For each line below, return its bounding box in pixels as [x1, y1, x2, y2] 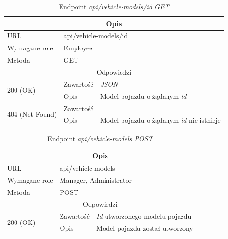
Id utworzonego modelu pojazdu [96, 211, 192, 221]
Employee [63, 43, 92, 53]
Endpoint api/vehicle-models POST [47, 133, 153, 143]
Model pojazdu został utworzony [96, 223, 193, 233]
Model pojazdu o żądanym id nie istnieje [100, 115, 221, 125]
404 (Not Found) [7, 109, 57, 119]
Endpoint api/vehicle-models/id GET [59, 1, 169, 11]
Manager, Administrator [60, 175, 132, 185]
